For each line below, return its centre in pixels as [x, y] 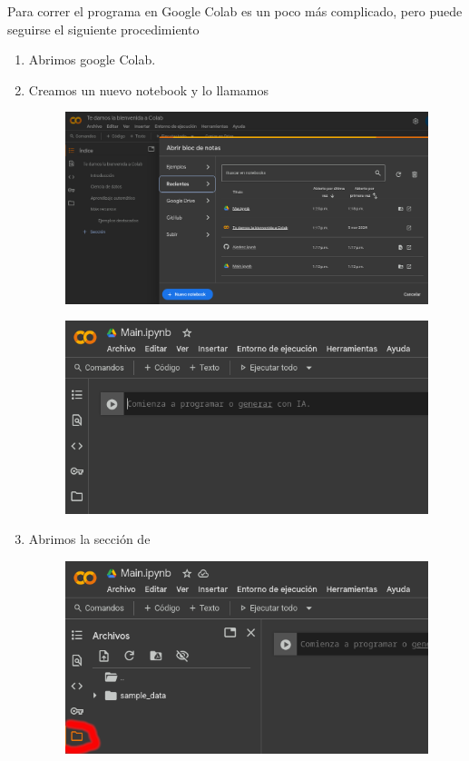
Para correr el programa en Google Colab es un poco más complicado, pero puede [235, 11]
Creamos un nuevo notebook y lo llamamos [149, 89]
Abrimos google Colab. [92, 59]
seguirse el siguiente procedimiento [103, 29]
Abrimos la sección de [89, 539]
